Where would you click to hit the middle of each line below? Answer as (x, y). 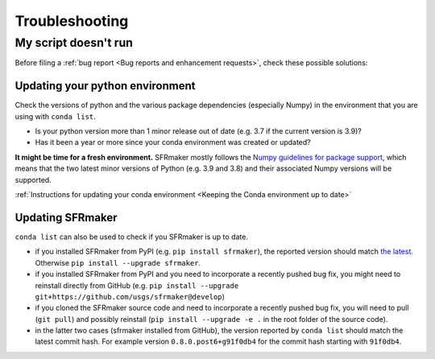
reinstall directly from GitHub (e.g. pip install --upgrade (137, 285)
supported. (33, 179)
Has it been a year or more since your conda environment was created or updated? (173, 142)
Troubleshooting (72, 21)
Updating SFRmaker (66, 217)
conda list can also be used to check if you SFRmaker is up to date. (132, 237)
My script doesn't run (74, 43)
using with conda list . (55, 116)
